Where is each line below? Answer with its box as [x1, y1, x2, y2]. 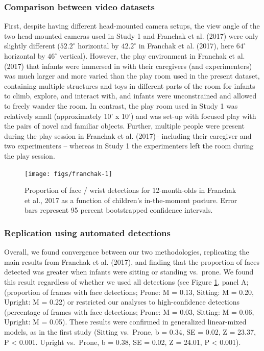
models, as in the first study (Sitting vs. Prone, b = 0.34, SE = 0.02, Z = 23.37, [4, 326, 256, 337]
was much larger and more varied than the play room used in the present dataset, [4, 70, 260, 81]
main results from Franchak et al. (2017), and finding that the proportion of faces [4, 256, 260, 267]
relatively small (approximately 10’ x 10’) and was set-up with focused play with [4, 110, 256, 121]
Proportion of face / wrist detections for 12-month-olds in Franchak [25, 185, 236, 195]
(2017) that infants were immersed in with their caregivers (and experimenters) [4, 60, 252, 71]
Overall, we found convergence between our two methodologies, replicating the [4, 246, 249, 257]
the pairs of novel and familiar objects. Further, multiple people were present [4, 120, 245, 131]
